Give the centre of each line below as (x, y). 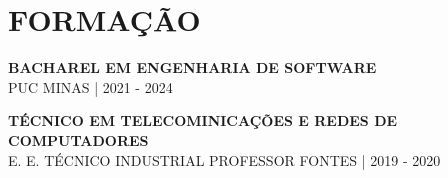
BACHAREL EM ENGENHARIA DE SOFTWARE (192, 67)
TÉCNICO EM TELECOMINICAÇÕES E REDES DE (203, 120)
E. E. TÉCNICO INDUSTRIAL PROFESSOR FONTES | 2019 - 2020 (224, 159)
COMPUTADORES (78, 139)
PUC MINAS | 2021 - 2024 (90, 86)
